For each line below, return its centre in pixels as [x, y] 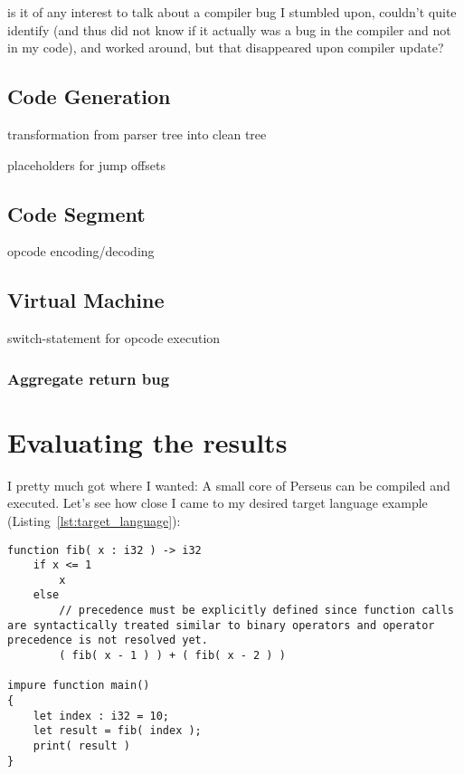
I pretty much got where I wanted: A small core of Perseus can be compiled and [229, 485]
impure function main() [79, 686]
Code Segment [76, 213]
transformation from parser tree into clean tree [137, 134]
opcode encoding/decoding [81, 251]
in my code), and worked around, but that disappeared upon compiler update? [226, 48]
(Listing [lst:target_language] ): [94, 520]
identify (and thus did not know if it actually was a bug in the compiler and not [229, 29]
